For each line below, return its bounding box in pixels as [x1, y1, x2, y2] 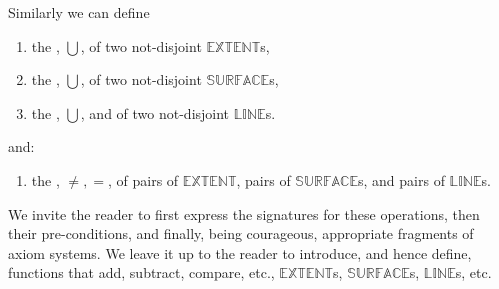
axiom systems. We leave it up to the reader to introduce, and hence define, [8, 242, 472, 263]
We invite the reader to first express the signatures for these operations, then [8, 203, 480, 224]
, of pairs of [108, 169, 179, 190]
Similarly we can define [8, 2, 150, 22]
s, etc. [455, 262, 492, 283]
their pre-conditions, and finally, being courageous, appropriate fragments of [8, 223, 474, 244]
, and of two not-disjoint [80, 102, 230, 123]
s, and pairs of [358, 169, 445, 190]
